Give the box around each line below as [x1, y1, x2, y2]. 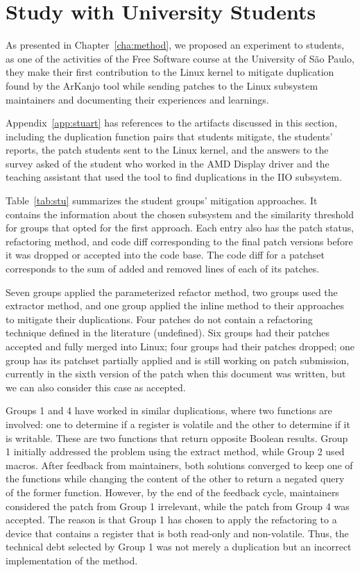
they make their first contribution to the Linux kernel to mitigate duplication [6, 65, 334, 79]
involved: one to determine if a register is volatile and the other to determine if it [6, 416, 350, 431]
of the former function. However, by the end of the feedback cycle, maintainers [6, 484, 339, 499]
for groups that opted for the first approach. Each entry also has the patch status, [6, 220, 354, 235]
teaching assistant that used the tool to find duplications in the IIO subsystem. [6, 170, 342, 184]
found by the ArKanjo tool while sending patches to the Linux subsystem [6, 78, 318, 92]
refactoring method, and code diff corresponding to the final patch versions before [6, 234, 353, 248]
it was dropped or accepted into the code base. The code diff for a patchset [6, 247, 325, 262]
